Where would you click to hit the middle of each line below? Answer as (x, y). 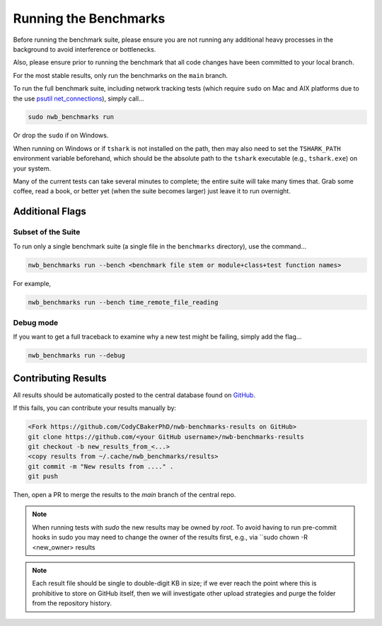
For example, (32, 283)
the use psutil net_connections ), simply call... (79, 98)
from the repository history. (72, 603)
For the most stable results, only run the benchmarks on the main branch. (121, 75)
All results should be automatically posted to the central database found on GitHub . (134, 395)
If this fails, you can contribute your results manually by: (95, 408)
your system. (32, 168)
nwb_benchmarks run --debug (76, 355)
